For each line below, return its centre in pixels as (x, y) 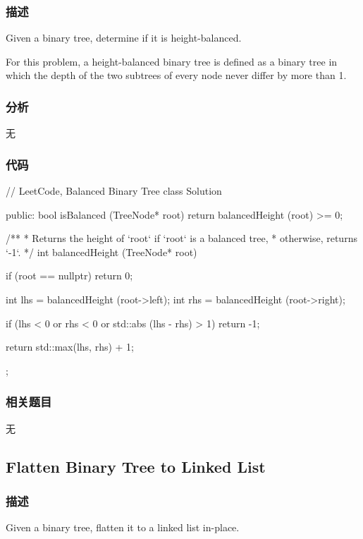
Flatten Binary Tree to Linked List (136, 466)
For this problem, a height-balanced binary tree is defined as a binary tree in (172, 61)
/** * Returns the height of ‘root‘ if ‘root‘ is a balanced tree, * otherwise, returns (181, 238)
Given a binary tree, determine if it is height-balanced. (124, 38)
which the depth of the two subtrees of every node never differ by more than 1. (176, 75)
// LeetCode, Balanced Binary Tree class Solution (114, 191)
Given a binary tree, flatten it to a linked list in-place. (123, 527)
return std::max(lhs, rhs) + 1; (70, 347)
